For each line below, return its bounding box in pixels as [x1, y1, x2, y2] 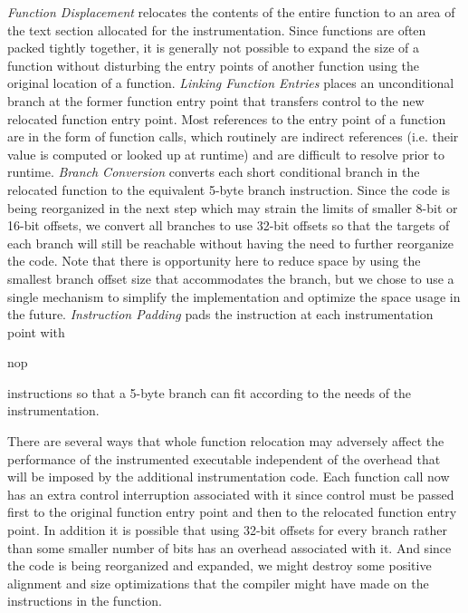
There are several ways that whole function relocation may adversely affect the [7, 432, 444, 451]
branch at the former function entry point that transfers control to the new [7, 91, 425, 110]
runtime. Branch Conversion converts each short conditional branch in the [7, 162, 420, 181]
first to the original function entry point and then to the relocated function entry [7, 502, 457, 521]
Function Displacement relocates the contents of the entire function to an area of [7, 3, 455, 21]
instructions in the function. [7, 591, 162, 610]
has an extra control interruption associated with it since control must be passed [7, 484, 454, 503]
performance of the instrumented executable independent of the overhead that [7, 449, 441, 468]
